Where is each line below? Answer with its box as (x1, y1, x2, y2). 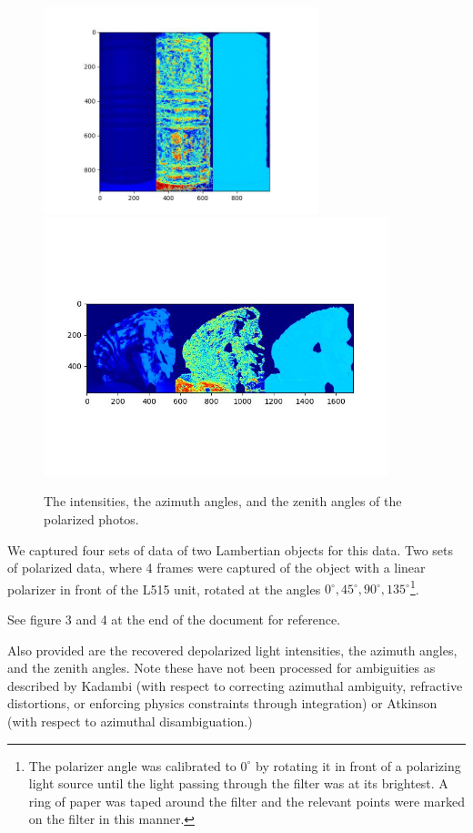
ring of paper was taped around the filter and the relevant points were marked (28, 791, 465, 810)
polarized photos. (44, 510, 139, 528)
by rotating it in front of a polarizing (256, 756, 461, 775)
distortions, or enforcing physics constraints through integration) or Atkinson (7, 694, 438, 713)
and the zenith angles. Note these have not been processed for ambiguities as (7, 658, 436, 677)
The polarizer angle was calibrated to (28, 756, 236, 775)
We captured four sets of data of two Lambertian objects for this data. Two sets (7, 540, 454, 559)
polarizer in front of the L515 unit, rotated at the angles (7, 579, 321, 598)
